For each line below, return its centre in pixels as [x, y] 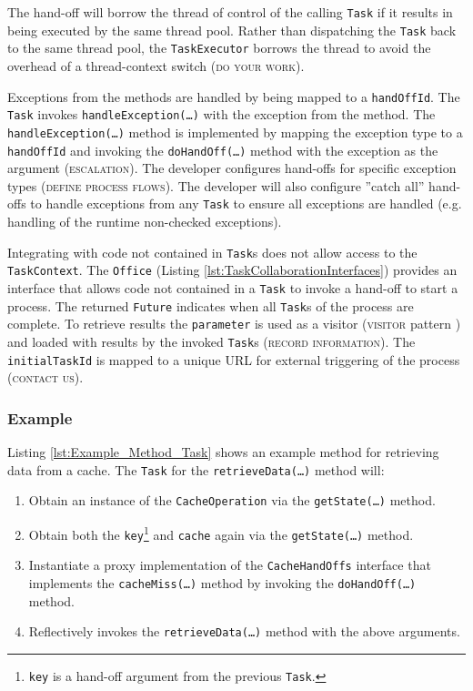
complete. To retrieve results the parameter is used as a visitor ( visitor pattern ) [234, 324]
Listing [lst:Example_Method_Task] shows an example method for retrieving [223, 452]
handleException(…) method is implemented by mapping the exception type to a [235, 132]
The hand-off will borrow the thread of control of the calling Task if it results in [230, 12]
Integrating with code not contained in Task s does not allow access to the [212, 252]
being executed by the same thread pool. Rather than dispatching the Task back [232, 30]
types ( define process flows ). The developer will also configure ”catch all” [216, 185]
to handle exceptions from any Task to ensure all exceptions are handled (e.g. [246, 203]
